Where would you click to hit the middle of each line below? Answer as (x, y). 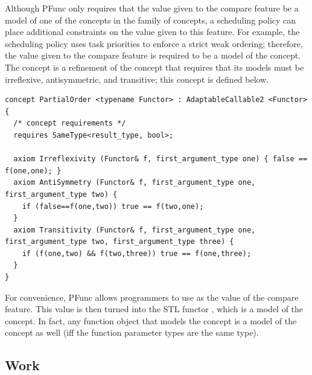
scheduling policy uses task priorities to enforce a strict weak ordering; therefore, (154, 43)
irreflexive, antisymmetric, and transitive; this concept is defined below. (137, 79)
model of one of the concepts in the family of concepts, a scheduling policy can (151, 20)
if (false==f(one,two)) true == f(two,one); (113, 206)
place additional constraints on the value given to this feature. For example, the (152, 32)
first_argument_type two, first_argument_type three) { (119, 242)
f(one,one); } (33, 171)
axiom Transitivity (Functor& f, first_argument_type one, (135, 230)
